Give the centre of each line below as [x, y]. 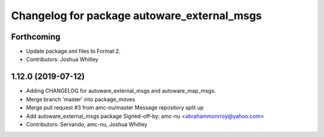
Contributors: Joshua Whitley [62, 59]
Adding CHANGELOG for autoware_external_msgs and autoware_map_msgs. [121, 91]
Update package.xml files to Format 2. [73, 51]
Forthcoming [36, 37]
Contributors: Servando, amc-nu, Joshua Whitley [87, 124]
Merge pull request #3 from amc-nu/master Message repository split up [115, 108]
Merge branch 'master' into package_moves [81, 99]
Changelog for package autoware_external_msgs [136, 16]
